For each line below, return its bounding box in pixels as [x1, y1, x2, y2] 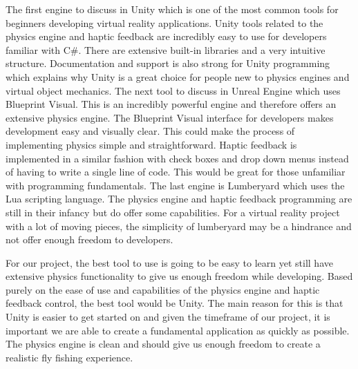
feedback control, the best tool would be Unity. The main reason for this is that [6, 296, 343, 310]
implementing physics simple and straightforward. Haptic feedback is [6, 137, 297, 151]
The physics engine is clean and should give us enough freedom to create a [6, 337, 321, 351]
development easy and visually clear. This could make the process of [6, 124, 295, 138]
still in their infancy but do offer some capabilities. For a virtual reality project [6, 205, 340, 219]
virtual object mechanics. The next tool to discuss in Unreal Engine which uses [6, 83, 341, 97]
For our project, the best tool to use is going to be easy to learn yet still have [6, 255, 333, 269]
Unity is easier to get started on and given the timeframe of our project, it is [6, 310, 330, 324]
